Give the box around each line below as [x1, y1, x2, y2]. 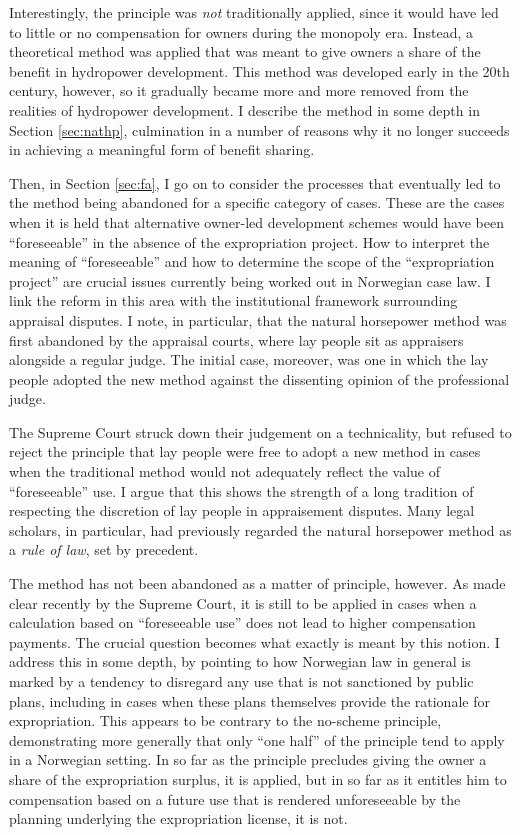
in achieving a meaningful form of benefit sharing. [9, 139, 315, 160]
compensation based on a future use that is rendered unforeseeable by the [9, 788, 461, 809]
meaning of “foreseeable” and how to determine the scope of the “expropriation [9, 251, 495, 272]
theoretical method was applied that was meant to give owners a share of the [9, 41, 481, 62]
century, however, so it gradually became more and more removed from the [9, 80, 469, 101]
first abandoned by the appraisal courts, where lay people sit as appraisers [9, 329, 464, 350]
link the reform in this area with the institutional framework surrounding [9, 290, 458, 311]
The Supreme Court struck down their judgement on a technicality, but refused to [9, 421, 512, 442]
